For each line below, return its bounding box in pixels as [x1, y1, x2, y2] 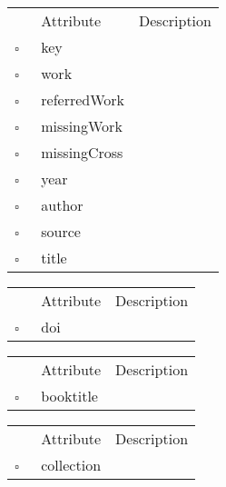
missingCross [41, 142, 123, 163]
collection [41, 454, 102, 475]
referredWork [41, 89, 125, 110]
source [41, 221, 81, 242]
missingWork [41, 115, 123, 136]
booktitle [41, 385, 98, 406]
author [41, 194, 84, 215]
